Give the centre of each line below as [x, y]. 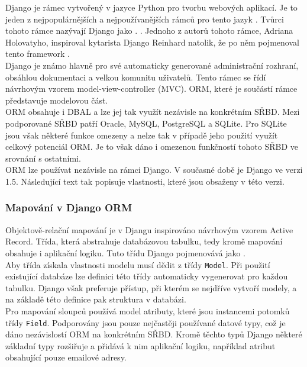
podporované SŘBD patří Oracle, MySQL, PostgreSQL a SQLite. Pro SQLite [146, 123]
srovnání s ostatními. [43, 158]
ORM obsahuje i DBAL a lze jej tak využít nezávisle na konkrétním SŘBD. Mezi [153, 112]
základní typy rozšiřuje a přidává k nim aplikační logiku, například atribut [140, 345]
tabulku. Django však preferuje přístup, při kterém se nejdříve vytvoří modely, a [151, 287]
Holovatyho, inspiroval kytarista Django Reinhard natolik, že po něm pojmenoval [152, 42]
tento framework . [38, 54]
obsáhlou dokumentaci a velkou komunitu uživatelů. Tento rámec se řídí [136, 77]
